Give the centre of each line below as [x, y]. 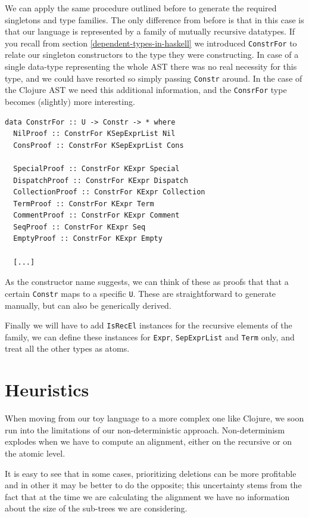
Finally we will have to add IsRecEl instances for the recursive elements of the [149, 325]
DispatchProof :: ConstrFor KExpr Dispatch [101, 180]
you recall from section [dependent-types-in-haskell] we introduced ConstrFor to [151, 43]
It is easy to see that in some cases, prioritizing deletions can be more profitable [151, 473]
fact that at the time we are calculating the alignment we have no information [147, 496]
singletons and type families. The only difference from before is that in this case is [154, 19]
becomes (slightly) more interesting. [70, 101]
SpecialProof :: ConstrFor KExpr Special [96, 168]
